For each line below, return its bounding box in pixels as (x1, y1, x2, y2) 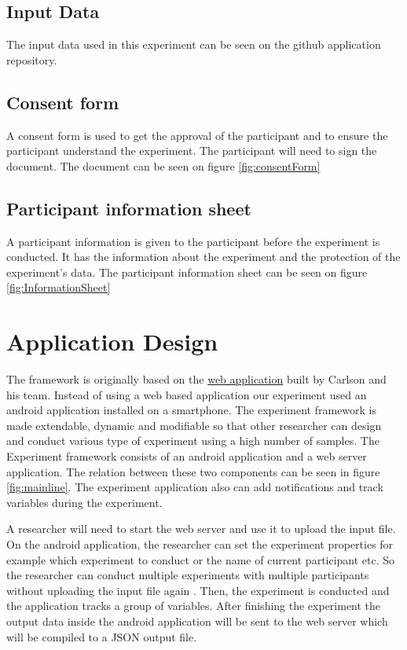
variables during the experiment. (6, 494, 163, 510)
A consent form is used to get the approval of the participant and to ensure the (6, 127, 388, 143)
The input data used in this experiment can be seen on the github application (6, 36, 381, 53)
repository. (6, 51, 57, 68)
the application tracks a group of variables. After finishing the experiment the (6, 597, 381, 614)
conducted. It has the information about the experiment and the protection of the (6, 248, 401, 265)
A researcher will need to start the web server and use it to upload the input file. (6, 520, 396, 537)
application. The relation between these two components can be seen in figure (6, 463, 380, 479)
